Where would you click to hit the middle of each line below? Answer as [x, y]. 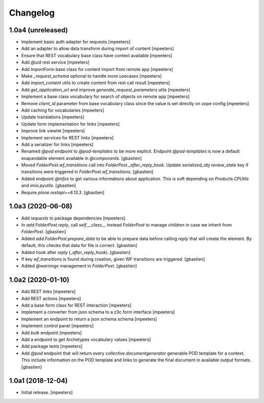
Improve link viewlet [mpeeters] [53, 131]
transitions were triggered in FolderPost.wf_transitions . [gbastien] [87, 172]
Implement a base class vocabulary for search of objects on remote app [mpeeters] [106, 97]
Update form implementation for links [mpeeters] [70, 124]
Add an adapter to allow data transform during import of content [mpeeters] [98, 48]
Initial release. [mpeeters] [47, 392]
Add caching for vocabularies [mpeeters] [63, 110]
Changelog [32, 13]
